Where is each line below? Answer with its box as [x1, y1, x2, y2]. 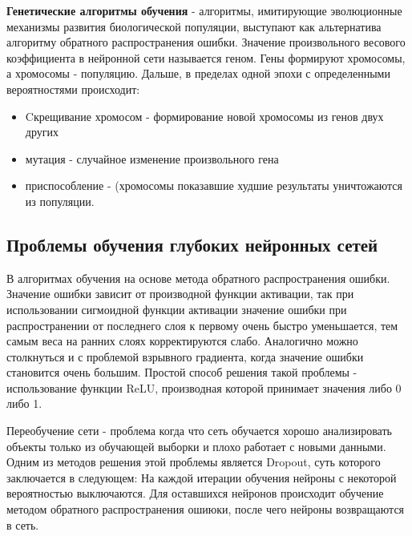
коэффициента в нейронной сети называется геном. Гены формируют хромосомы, [6, 49, 406, 66]
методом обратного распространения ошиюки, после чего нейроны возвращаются [6, 501, 405, 518]
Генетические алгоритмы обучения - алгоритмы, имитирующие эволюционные [6, 2, 402, 18]
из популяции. [25, 192, 95, 209]
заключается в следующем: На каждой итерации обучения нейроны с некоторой [6, 469, 397, 486]
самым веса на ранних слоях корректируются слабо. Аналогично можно [6, 332, 358, 349]
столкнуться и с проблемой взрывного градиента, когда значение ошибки [6, 348, 364, 365]
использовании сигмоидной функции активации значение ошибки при [6, 300, 347, 317]
